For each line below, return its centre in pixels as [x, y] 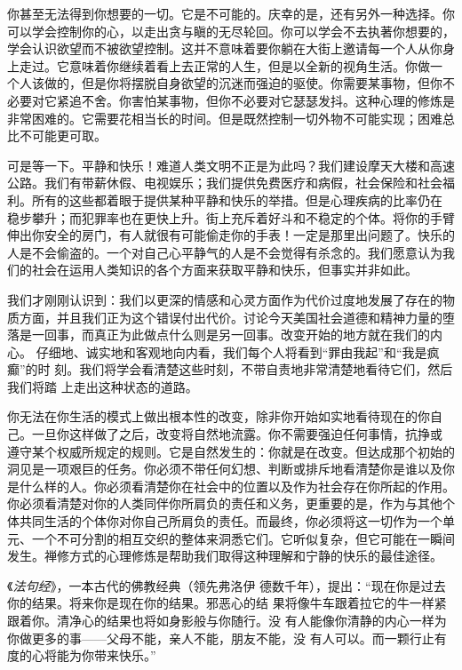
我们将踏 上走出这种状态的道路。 [103, 386]
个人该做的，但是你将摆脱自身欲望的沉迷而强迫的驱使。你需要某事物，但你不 [231, 83]
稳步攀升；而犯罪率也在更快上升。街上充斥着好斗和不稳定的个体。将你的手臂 [231, 217]
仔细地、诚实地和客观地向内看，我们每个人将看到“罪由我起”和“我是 [231, 351]
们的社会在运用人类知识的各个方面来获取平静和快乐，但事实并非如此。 [212, 270]
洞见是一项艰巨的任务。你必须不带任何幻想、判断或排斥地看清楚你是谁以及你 [231, 469]
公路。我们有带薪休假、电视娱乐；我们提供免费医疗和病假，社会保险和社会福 [231, 183]
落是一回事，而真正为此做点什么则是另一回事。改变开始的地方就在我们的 [219, 335]
